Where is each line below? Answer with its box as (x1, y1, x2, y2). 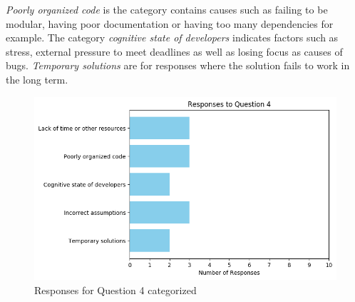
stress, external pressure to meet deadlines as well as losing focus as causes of (6, 44, 343, 59)
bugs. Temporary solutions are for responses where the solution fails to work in (6, 58, 350, 73)
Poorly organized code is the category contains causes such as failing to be (6, 2, 328, 16)
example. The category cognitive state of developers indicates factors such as (6, 30, 339, 45)
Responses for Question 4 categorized (34, 282, 197, 297)
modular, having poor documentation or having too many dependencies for (6, 16, 334, 31)
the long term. (6, 71, 68, 86)
